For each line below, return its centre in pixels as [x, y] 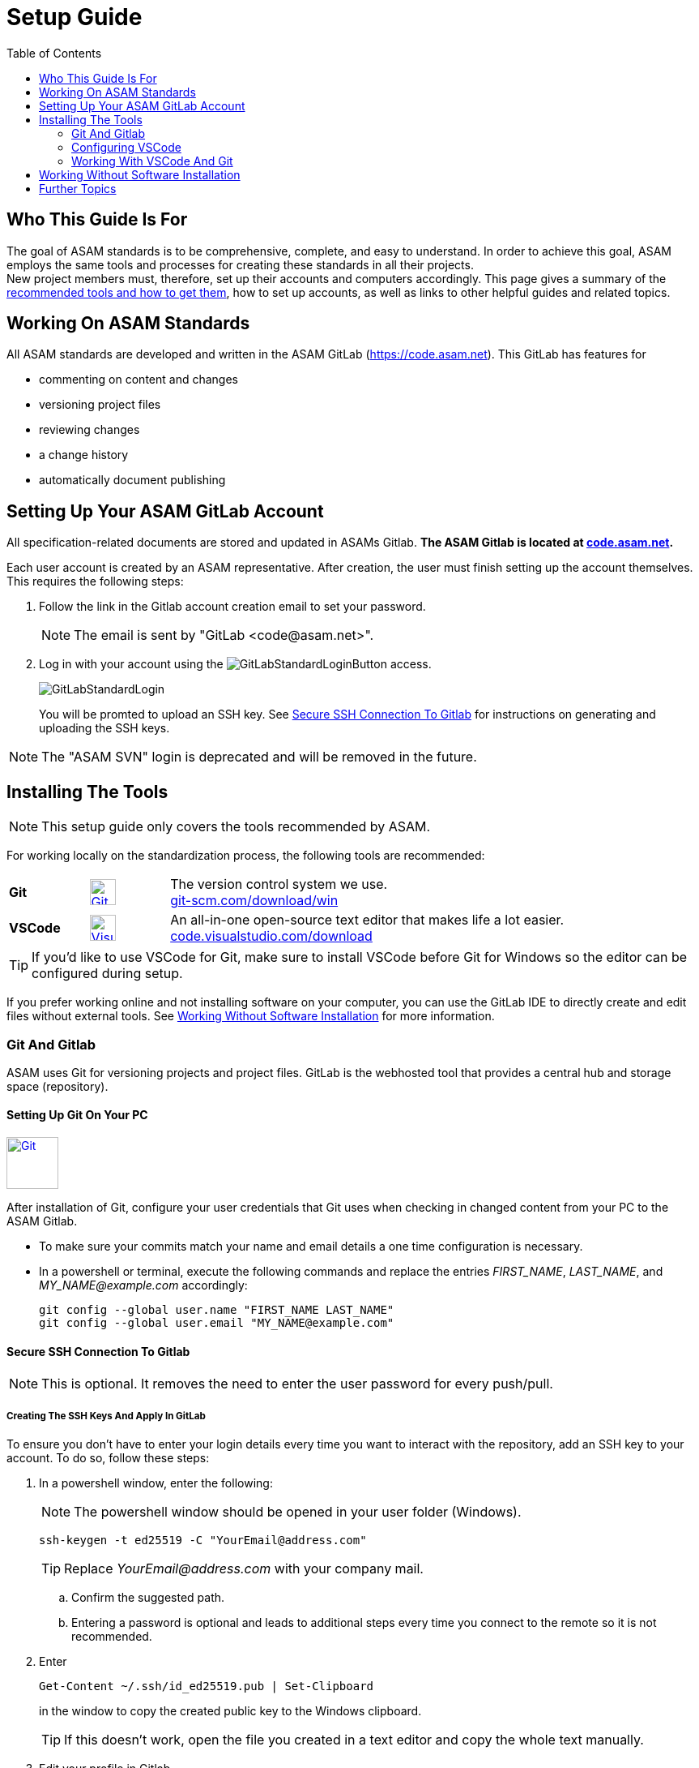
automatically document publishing [132, 480]
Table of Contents [54, 53]
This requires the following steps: [95, 581]
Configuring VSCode [126, 147]
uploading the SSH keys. [104, 728]
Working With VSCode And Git [152, 161]
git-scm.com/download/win [254, 901]
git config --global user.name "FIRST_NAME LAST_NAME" [217, 1310]
